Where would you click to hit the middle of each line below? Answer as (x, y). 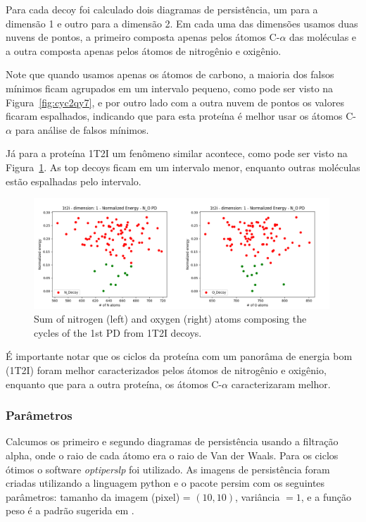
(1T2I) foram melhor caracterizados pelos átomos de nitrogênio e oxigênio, (166, 369)
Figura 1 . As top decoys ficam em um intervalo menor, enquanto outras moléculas (183, 167)
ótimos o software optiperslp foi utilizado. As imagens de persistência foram (168, 469)
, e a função (326, 496)
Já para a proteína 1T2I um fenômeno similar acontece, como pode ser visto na (177, 153)
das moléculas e (323, 37)
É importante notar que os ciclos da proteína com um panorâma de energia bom (179, 356)
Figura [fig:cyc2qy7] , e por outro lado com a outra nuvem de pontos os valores (175, 102)
